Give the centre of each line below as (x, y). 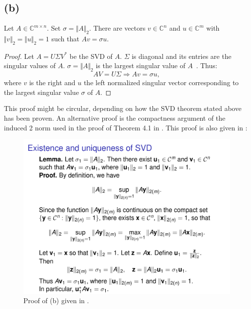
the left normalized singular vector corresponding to (161, 82)
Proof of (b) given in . (56, 300)
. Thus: (207, 65)
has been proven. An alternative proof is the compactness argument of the (115, 118)
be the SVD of (91, 56)
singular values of (30, 65)
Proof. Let (19, 56)
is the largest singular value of (141, 65)
